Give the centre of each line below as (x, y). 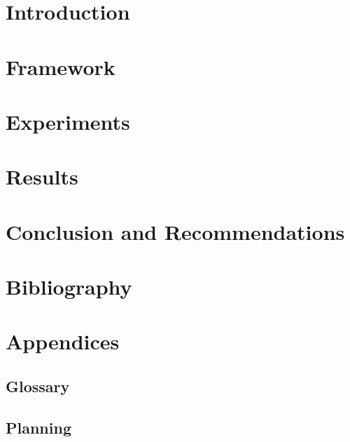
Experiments (68, 121)
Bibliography (69, 287)
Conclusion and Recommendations (175, 231)
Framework (61, 66)
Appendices (63, 341)
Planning (38, 427)
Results (42, 176)
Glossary (38, 386)
